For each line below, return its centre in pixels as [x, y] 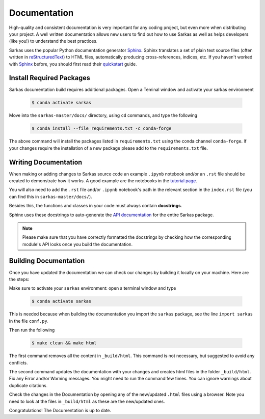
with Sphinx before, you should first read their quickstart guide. [73, 64]
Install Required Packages [50, 78]
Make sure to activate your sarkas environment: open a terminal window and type [93, 288]
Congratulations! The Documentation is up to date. [60, 410]
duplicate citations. [28, 385]
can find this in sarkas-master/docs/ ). [51, 196]
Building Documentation [47, 261]
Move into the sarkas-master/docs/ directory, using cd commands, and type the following [103, 115]
